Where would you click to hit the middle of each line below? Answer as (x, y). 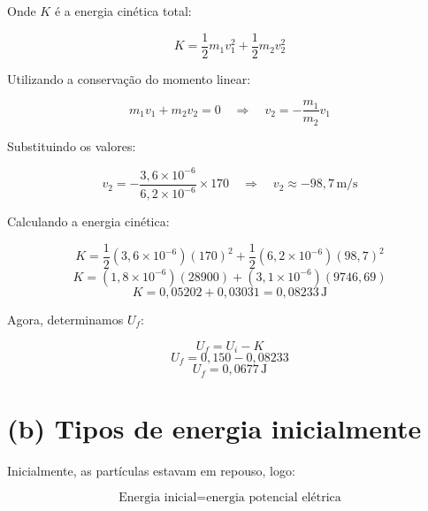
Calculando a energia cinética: (88, 221)
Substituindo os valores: (72, 145)
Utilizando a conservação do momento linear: (129, 78)
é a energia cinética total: (123, 11)
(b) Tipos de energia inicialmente (214, 428)
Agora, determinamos (65, 319)
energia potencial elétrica (274, 497)
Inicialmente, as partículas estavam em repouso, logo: (151, 470)
